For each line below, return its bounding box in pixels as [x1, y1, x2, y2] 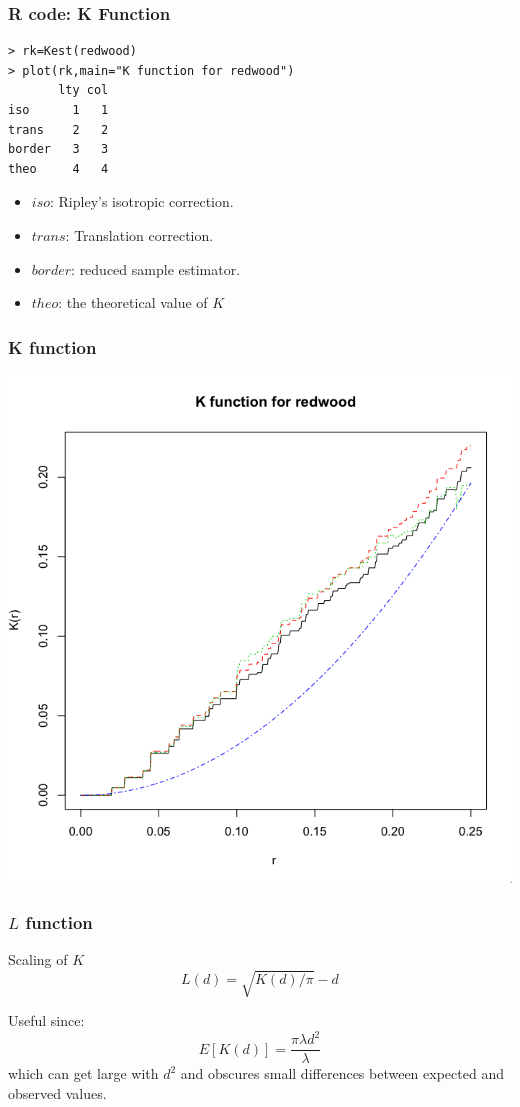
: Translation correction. [65, 224, 214, 245]
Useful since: [8, 1010, 85, 1031]
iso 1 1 [8, 103, 109, 117]
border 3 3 [8, 142, 109, 157]
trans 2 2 [8, 122, 109, 137]
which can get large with [8, 1063, 159, 1084]
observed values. [8, 1082, 107, 1103]
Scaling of [8, 949, 68, 970]
